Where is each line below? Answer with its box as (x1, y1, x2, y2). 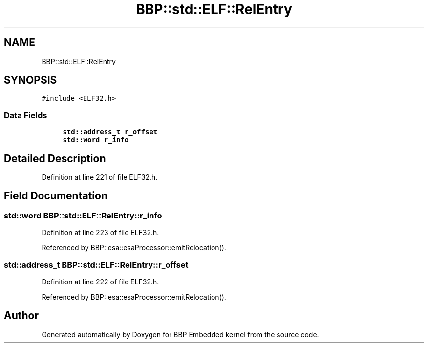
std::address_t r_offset (63, 128, 158, 136)
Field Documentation (4, 190, 107, 202)
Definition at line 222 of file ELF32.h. (42, 278, 159, 286)
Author (4, 309, 39, 322)
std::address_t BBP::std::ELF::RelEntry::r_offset (4, 260, 189, 270)
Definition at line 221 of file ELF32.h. (42, 173, 158, 182)
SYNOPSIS (4, 74, 57, 87)
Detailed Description (4, 152, 106, 165)
